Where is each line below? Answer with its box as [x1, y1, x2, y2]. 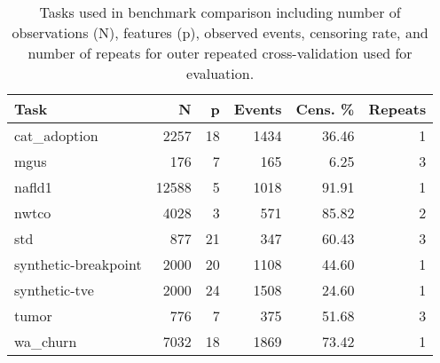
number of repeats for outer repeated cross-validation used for [27, 43, 412, 63]
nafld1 [14, 177, 52, 197]
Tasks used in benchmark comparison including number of [39, 2, 401, 22]
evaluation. [186, 63, 255, 83]
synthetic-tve [14, 280, 94, 300]
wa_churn [14, 331, 77, 351]
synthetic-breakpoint [14, 254, 142, 274]
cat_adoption [14, 125, 98, 146]
